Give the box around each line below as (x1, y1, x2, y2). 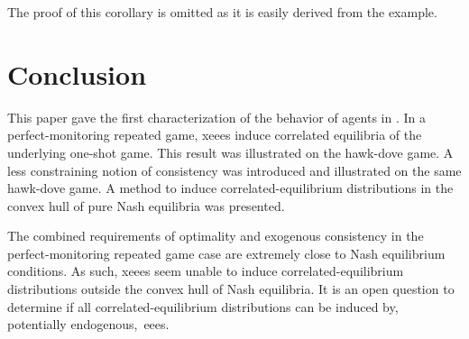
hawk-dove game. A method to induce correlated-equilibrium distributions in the (7, 179, 454, 197)
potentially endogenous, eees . (7, 315, 170, 334)
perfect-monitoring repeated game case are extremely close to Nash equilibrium (7, 243, 446, 262)
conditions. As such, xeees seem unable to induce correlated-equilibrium (7, 261, 404, 280)
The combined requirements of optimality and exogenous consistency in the (7, 226, 424, 245)
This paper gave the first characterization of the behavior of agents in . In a (7, 107, 426, 126)
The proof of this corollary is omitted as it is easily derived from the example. (7, 3, 437, 21)
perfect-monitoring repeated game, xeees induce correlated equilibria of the (7, 125, 422, 144)
